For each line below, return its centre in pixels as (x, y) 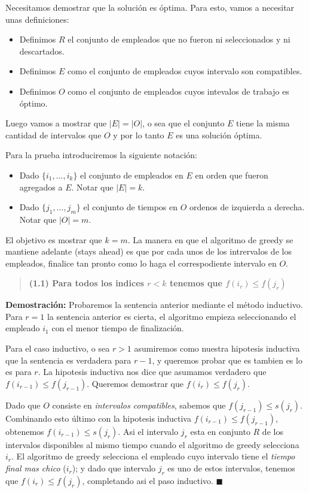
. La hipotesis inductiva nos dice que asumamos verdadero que (152, 372)
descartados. (42, 51)
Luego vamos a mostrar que (56, 123)
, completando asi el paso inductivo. (148, 480)
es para (19, 372)
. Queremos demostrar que (135, 383)
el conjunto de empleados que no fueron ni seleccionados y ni (179, 39)
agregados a (41, 187)
